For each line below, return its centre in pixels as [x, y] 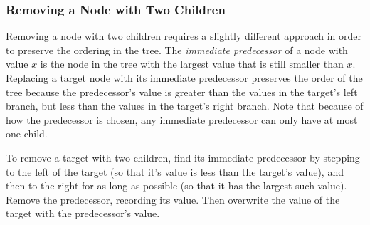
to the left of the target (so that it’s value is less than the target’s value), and [175, 171]
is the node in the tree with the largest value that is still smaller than [192, 64]
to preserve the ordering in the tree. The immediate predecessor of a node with [177, 49]
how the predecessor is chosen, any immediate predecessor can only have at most [182, 119]
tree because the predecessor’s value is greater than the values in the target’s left [182, 91]
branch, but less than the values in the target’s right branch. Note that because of [185, 106]
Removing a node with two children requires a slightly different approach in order [184, 36]
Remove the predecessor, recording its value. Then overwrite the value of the [173, 199]
